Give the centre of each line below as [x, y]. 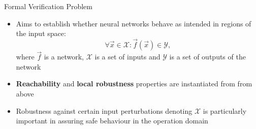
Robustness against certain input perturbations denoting [104, 110]
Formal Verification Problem [48, 6]
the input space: [41, 33]
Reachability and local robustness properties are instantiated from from [134, 84]
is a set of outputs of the [207, 57]
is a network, [64, 57]
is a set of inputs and [127, 57]
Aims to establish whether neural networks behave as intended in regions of [134, 23]
